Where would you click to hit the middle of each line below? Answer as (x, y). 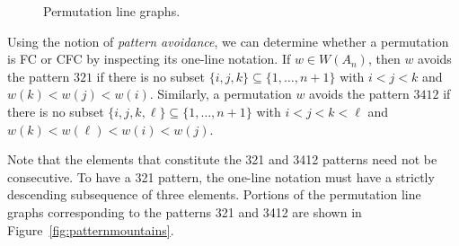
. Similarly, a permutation (221, 94)
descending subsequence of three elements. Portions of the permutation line (214, 194)
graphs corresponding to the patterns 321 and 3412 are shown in (185, 211)
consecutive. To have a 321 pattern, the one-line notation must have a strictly (221, 176)
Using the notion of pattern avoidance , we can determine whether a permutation (228, 41)
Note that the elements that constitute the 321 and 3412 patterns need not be (222, 159)
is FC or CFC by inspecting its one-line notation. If (149, 59)
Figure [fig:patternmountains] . (91, 229)
